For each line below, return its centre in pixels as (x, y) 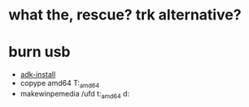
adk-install (38, 75)
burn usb (39, 52)
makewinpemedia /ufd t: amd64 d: (75, 94)
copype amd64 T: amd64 (60, 84)
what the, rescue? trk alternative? (125, 15)
